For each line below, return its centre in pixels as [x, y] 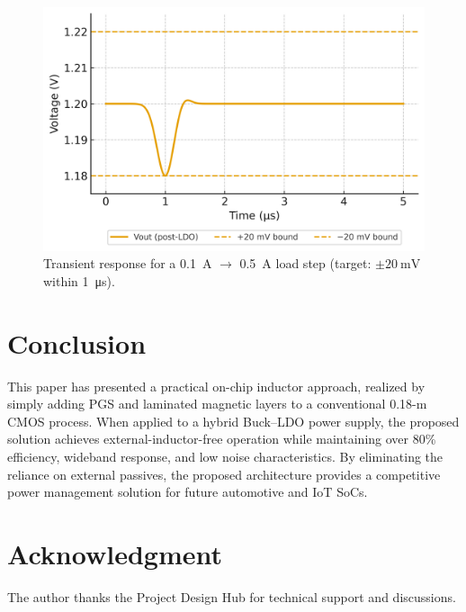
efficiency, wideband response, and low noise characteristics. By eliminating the [225, 457]
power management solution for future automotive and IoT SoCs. [188, 492]
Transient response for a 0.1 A [128, 263]
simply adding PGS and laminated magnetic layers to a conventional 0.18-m [217, 404]
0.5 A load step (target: [305, 263]
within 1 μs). [79, 280]
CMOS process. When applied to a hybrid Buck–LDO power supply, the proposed [233, 421]
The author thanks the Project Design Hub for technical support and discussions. [232, 596]
